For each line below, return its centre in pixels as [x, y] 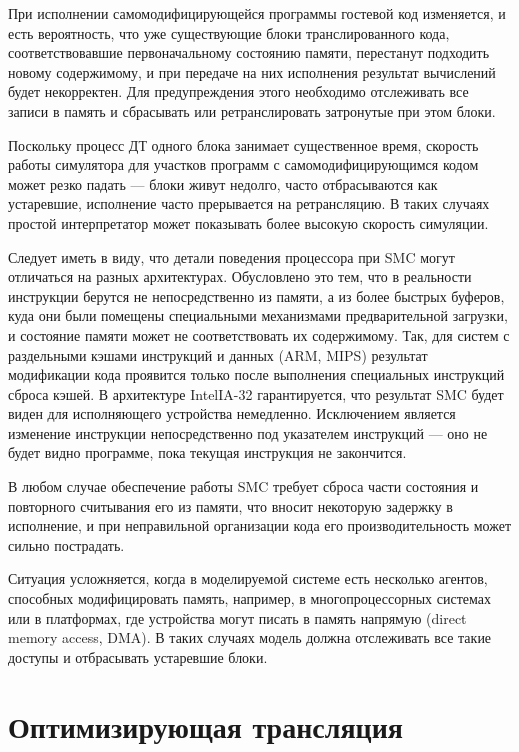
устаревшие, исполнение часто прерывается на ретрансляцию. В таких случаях [249, 203]
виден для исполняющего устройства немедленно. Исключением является [232, 413]
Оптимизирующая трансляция [205, 725]
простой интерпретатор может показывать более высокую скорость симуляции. [248, 222]
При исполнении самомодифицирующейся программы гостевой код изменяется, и [257, 13]
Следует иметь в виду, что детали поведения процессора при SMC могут [231, 256]
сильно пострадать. [66, 544]
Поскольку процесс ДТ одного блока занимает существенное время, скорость [243, 144]
